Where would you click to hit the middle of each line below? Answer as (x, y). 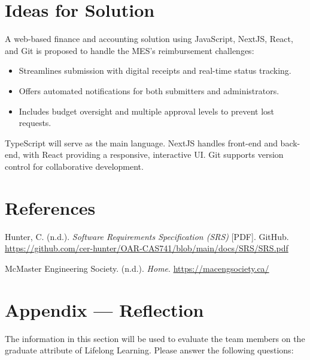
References (50, 207)
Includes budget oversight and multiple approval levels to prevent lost (147, 111)
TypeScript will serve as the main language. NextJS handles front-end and (141, 142)
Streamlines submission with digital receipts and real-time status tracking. (155, 70)
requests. (35, 123)
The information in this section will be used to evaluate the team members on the (155, 338)
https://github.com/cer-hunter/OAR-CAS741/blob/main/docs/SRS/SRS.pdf (147, 248)
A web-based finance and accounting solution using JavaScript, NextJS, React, (149, 39)
